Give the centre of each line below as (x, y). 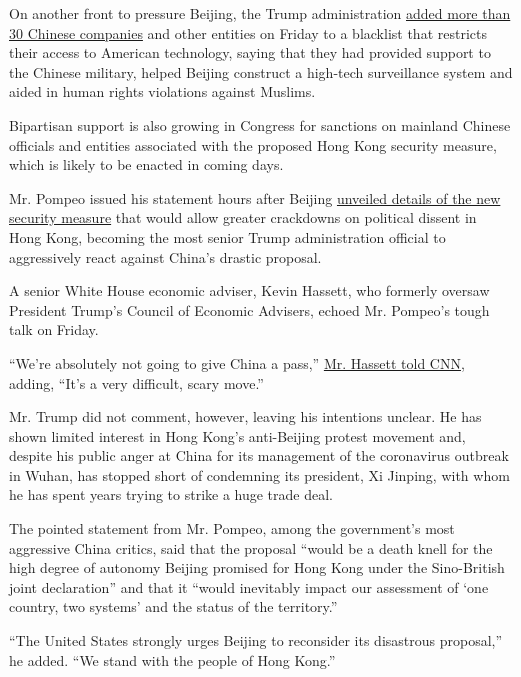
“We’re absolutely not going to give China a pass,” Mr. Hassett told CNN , (237, 362)
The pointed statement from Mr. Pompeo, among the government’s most (232, 528)
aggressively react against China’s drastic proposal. (165, 256)
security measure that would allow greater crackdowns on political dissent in (243, 217)
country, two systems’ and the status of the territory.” (173, 606)
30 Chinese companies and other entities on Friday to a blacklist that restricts (248, 32)
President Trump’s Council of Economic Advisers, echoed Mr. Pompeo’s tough (249, 309)
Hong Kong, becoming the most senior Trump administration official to (227, 236)
